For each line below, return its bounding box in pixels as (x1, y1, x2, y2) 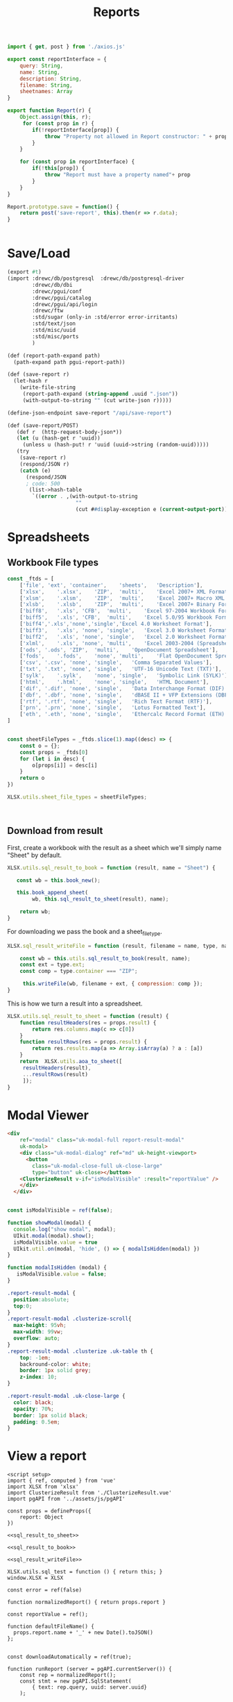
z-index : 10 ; (19, 1374, 58, 1380)
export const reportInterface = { (7, 56, 107, 63)
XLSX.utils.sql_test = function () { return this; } (7, 1569, 163, 1576)
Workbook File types (7, 557, 99, 569)
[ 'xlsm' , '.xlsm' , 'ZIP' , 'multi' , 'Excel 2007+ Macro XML (19, 594, 225, 601)
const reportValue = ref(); (7, 1611, 89, 1618)
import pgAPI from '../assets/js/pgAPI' (7, 1496, 126, 1503)
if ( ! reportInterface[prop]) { (32, 126, 119, 133)
